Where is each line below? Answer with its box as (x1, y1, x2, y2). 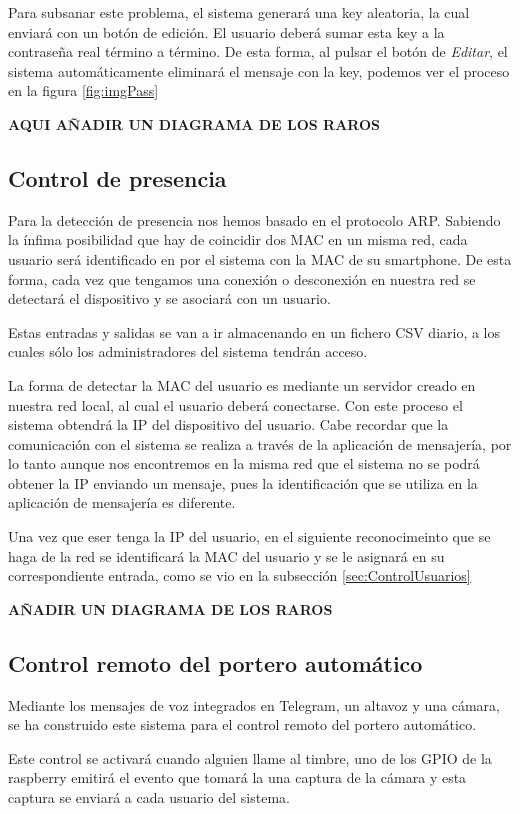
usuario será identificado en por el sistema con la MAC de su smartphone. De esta (8, 248, 512, 269)
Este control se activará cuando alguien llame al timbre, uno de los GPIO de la (8, 747, 492, 768)
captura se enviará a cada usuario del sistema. (8, 787, 290, 808)
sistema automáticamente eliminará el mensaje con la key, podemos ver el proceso (8, 60, 510, 81)
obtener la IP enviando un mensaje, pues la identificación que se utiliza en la (8, 472, 478, 493)
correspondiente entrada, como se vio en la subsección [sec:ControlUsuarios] (8, 565, 471, 586)
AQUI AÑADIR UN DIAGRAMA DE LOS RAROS (8, 113, 381, 134)
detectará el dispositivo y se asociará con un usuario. (8, 288, 331, 309)
